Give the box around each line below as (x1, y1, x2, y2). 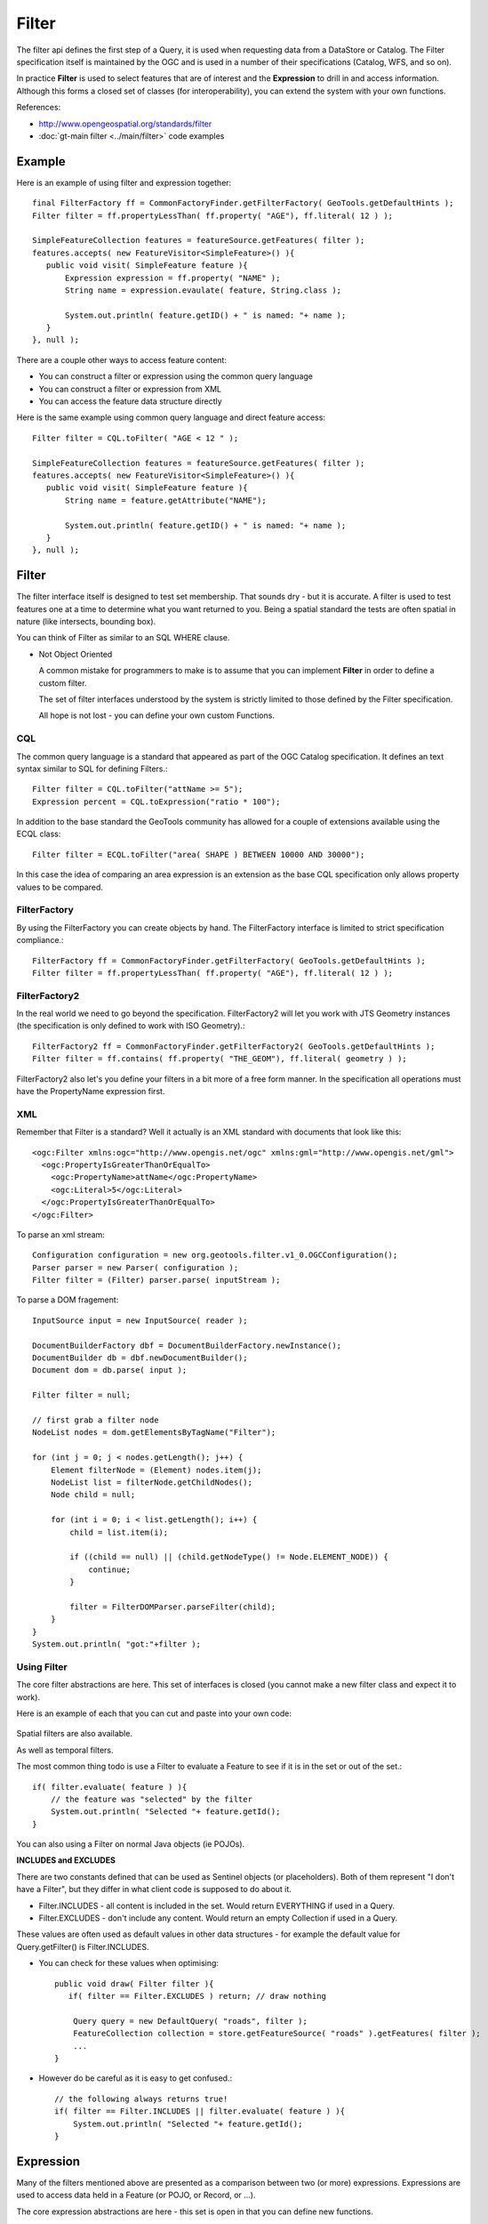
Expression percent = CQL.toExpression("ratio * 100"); (32, 796, 281, 807)
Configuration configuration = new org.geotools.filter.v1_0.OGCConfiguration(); (32, 1250, 398, 1261)
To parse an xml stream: (16, 1229, 106, 1240)
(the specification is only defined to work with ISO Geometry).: (16, 1020, 245, 1031)
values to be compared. (16, 882, 104, 892)
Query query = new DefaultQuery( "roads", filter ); (72, 2016, 308, 2026)
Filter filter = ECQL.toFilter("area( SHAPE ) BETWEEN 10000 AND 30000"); (32, 850, 365, 859)
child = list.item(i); (69, 1527, 169, 1537)
